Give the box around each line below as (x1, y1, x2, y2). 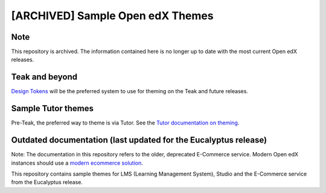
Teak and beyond (11, 72, 78, 82)
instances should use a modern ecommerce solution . (11, 159, 143, 167)
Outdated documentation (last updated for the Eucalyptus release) (11, 135, 267, 146)
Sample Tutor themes (11, 103, 94, 114)
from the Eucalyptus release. (11, 179, 83, 186)
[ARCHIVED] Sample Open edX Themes (11, 9, 214, 22)
